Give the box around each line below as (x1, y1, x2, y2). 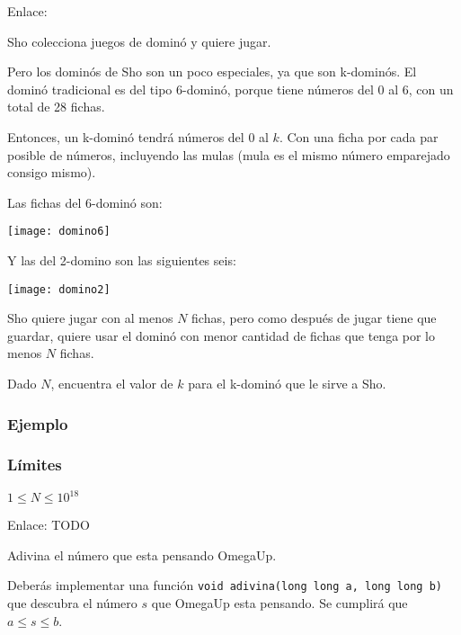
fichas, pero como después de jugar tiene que (191, 309, 437, 327)
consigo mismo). (7, 163, 96, 182)
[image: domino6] (7, 225, 111, 238)
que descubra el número (7, 594, 137, 613)
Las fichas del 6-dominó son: (7, 192, 163, 211)
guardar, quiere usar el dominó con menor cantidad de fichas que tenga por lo (7, 326, 436, 344)
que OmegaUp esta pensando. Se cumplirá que (151, 594, 408, 613)
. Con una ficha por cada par (279, 127, 439, 146)
